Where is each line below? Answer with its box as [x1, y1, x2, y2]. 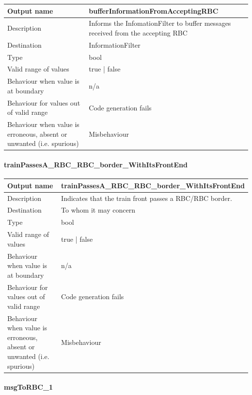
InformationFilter [89, 39, 141, 50]
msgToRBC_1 [4, 382, 53, 392]
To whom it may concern [61, 205, 135, 215]
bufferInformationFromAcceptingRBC [89, 5, 219, 16]
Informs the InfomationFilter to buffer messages [89, 18, 231, 28]
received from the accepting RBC [89, 27, 188, 37]
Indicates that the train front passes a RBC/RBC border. [61, 193, 232, 203]
